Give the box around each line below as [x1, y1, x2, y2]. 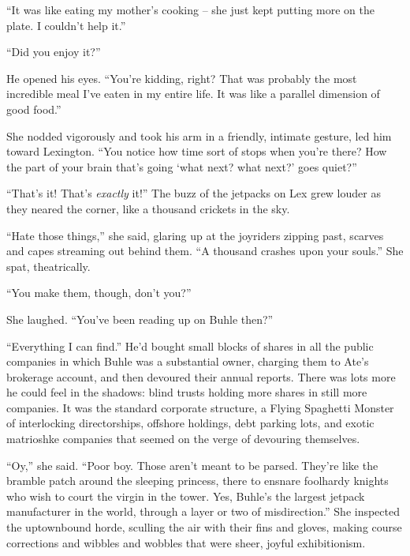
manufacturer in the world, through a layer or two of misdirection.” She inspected [6, 503, 400, 520]
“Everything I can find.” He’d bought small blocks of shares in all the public [6, 337, 374, 354]
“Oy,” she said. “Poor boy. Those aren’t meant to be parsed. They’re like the [6, 456, 378, 473]
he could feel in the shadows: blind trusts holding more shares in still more [6, 384, 367, 400]
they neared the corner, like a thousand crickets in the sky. [6, 200, 290, 216]
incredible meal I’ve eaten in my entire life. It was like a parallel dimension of [6, 85, 380, 102]
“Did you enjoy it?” [6, 43, 101, 60]
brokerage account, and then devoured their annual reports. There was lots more [6, 368, 396, 385]
